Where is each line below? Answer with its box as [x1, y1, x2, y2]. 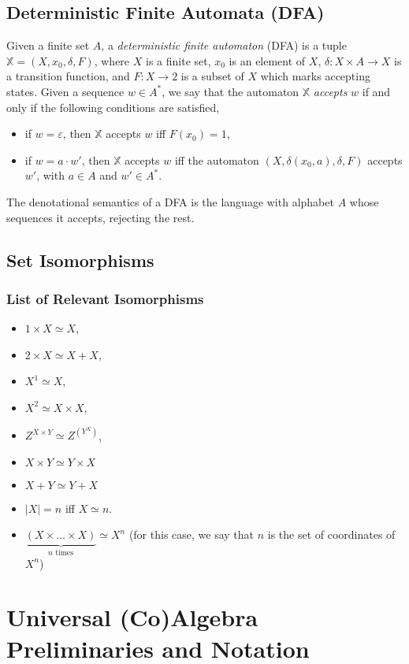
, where [94, 52, 130, 69]
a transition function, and [6, 68, 130, 84]
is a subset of [180, 68, 244, 84]
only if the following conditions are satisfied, [6, 98, 220, 115]
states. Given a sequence [6, 83, 125, 99]
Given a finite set [6, 37, 90, 54]
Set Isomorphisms [6, 247, 154, 272]
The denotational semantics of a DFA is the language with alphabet [6, 193, 334, 210]
